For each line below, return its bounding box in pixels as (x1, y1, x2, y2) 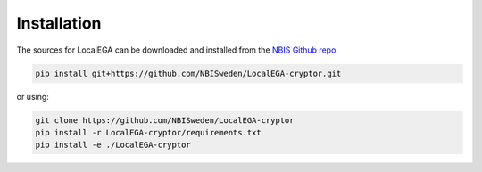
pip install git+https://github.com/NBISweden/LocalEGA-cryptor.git (35, 68, 342, 78)
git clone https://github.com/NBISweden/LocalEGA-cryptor (35, 115, 295, 125)
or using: (16, 91, 49, 102)
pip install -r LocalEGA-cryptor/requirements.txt (35, 127, 262, 137)
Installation (16, 13, 102, 33)
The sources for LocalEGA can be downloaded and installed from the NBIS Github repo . (16, 45, 339, 55)
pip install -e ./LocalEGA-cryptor (35, 140, 191, 151)
